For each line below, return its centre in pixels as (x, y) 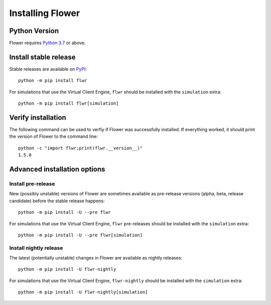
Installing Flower (45, 13)
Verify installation (38, 117)
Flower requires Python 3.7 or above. (47, 43)
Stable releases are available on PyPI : (48, 69)
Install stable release (42, 57)
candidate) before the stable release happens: (57, 201)
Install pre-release (32, 184)
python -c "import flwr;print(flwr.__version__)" (81, 148)
